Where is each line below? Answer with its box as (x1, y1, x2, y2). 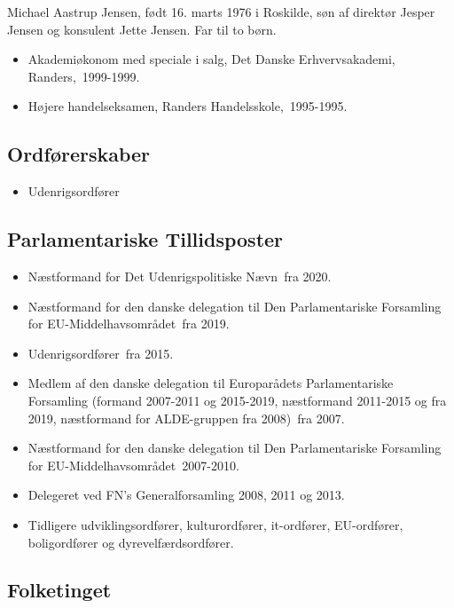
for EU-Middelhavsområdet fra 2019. (27, 314, 230, 333)
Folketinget (7, 576, 112, 604)
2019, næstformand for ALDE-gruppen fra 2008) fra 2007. (27, 408, 345, 427)
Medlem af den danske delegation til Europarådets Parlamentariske (27, 374, 394, 392)
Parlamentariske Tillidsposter (7, 225, 284, 253)
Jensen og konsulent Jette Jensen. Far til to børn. (7, 20, 277, 38)
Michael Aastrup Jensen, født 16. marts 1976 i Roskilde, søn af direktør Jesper (7, 3, 435, 20)
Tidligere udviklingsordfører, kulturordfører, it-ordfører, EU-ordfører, (27, 515, 403, 533)
